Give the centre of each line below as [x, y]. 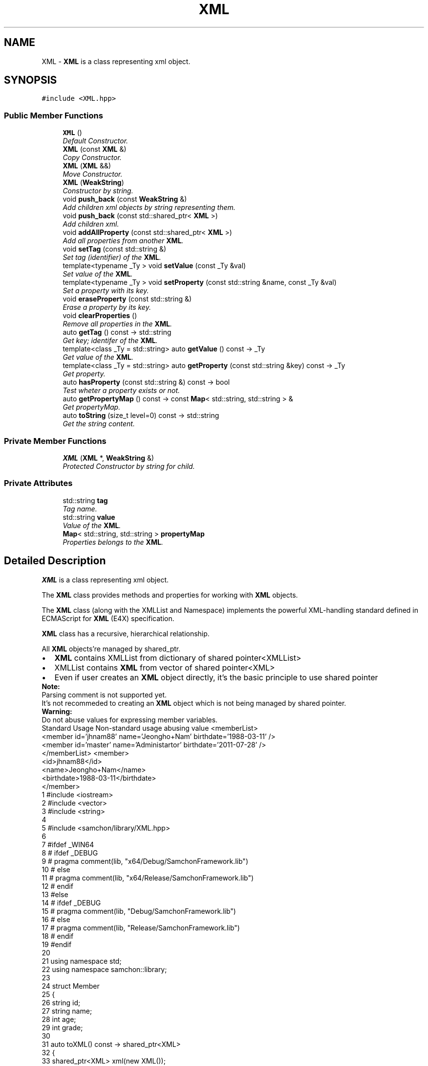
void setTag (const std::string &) [115, 249]
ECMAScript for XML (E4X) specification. [108, 618]
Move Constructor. [93, 174]
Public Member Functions [53, 115]
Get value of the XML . [98, 357]
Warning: [57, 711]
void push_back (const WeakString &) [125, 199]
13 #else [55, 894]
